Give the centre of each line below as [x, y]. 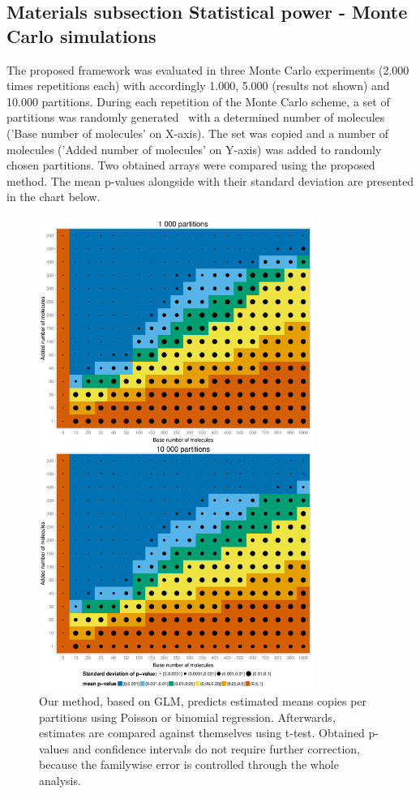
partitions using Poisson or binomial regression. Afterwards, [187, 717]
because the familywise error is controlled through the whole [189, 764]
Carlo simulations [81, 35]
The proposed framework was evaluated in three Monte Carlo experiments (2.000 [208, 69]
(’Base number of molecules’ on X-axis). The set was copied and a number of [198, 133]
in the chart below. [54, 197]
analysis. [60, 780]
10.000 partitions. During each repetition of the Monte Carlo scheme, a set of [198, 101]
